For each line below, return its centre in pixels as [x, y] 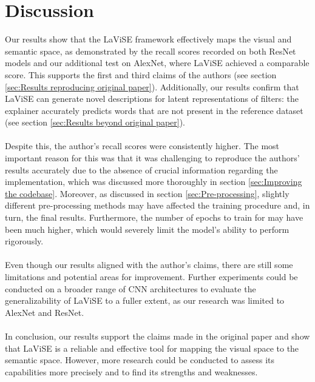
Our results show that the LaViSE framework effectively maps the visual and [148, 39]
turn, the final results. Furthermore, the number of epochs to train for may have [154, 217]
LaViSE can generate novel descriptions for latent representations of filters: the [152, 99]
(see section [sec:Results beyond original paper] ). [95, 122]
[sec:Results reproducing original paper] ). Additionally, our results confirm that [152, 86]
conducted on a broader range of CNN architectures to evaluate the [130, 288]
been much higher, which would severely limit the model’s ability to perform [147, 229]
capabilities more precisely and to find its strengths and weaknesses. [131, 371]
